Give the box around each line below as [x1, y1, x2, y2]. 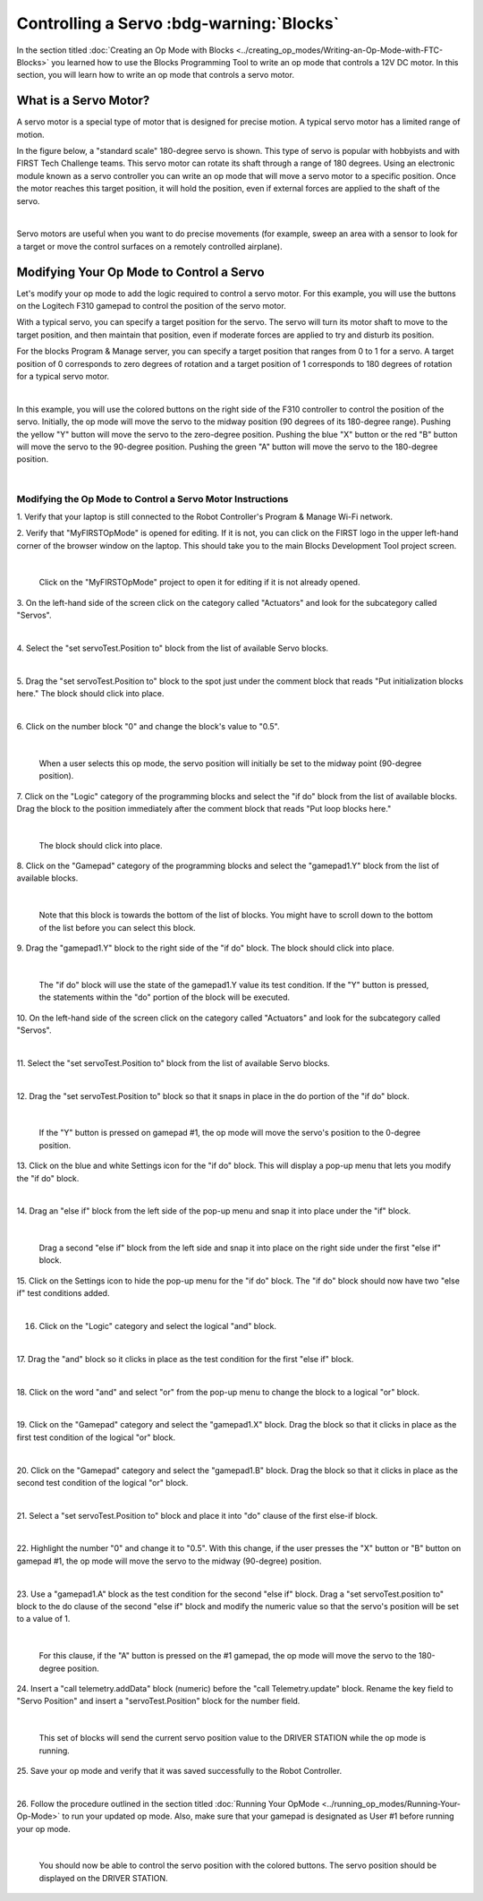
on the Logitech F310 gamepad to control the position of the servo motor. [16, 301, 286, 311]
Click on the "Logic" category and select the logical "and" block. [38, 1321, 277, 1332]
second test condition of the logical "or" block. [16, 1477, 189, 1488]
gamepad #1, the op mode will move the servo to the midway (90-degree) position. [16, 1556, 322, 1566]
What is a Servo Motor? [16, 93, 150, 108]
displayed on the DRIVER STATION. [38, 1872, 169, 1883]
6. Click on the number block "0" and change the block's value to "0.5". [16, 720, 280, 731]
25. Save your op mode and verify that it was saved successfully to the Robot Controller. [16, 1765, 343, 1776]
